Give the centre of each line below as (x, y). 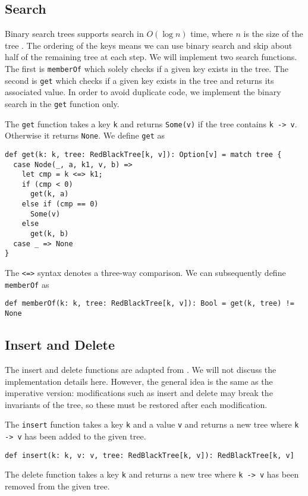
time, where (212, 34)
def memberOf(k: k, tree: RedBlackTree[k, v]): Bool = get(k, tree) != (150, 304)
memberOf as (27, 284)
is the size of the (273, 34)
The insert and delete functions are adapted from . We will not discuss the (141, 369)
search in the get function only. (62, 103)
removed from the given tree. (57, 486)
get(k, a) (49, 194)
